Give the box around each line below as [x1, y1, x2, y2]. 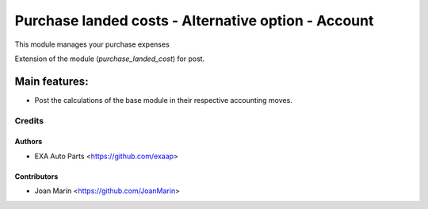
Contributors [14, 171, 59, 181]
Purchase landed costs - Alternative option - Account [14, 12, 374, 29]
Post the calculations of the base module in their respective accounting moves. [34, 95, 292, 104]
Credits [14, 115, 44, 126]
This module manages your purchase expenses [14, 40, 170, 49]
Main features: [14, 74, 89, 88]
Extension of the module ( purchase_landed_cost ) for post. [14, 54, 205, 63]
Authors [14, 137, 43, 146]
